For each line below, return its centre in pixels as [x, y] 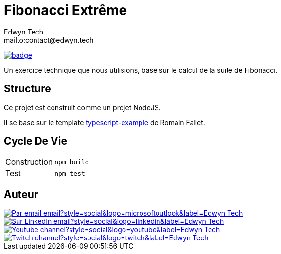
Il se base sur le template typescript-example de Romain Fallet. [105, 122]
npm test [70, 173]
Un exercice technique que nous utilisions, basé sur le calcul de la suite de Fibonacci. [141, 70]
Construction [29, 162]
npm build [72, 162]
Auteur [21, 194]
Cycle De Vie [35, 141]
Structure [27, 89]
